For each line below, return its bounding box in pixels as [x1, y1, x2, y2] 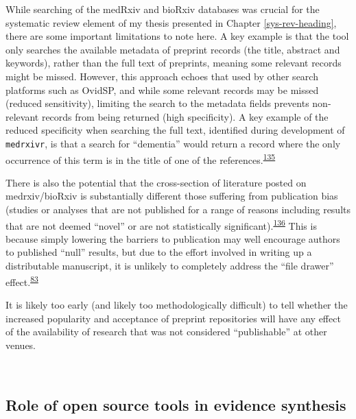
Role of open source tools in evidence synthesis [5, 394, 346, 416]
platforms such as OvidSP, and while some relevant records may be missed [5, 82, 319, 97]
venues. [5, 337, 36, 352]
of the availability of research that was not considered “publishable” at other [5, 324, 327, 339]
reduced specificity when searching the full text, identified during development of [5, 123, 345, 137]
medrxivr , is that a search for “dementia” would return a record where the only [5, 136, 341, 150]
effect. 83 [5, 272, 38, 289]
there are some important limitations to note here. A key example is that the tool [5, 29, 349, 43]
